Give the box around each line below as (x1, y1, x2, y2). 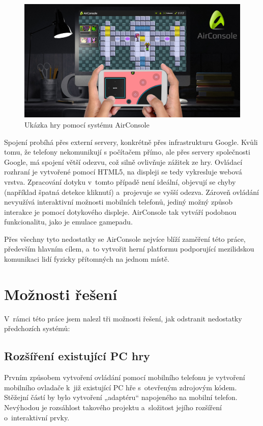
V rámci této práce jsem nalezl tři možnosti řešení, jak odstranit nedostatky (4, 313, 242, 323)
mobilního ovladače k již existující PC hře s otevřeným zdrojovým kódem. (4, 382, 237, 392)
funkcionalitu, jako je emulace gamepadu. (4, 216, 133, 227)
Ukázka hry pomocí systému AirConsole (24, 119, 150, 130)
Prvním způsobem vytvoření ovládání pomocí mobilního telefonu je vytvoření (4, 372, 245, 383)
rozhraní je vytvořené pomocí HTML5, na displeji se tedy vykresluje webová (4, 166, 242, 177)
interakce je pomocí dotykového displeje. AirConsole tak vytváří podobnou (4, 206, 237, 217)
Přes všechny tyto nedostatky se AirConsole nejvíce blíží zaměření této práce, (4, 233, 246, 244)
